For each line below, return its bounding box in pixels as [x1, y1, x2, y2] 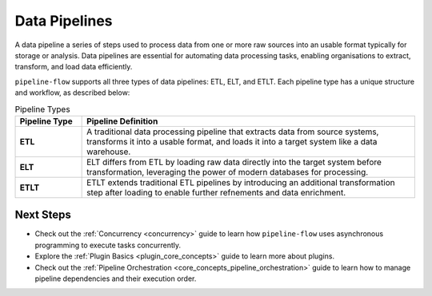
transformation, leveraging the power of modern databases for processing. [86, 166, 369, 177]
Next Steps [14, 208, 71, 222]
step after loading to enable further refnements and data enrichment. [86, 187, 346, 198]
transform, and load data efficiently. [14, 62, 133, 72]
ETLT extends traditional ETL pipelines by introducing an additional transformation [86, 176, 395, 187]
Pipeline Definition [86, 116, 158, 127]
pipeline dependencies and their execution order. [34, 274, 197, 283]
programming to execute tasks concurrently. [34, 240, 182, 250]
